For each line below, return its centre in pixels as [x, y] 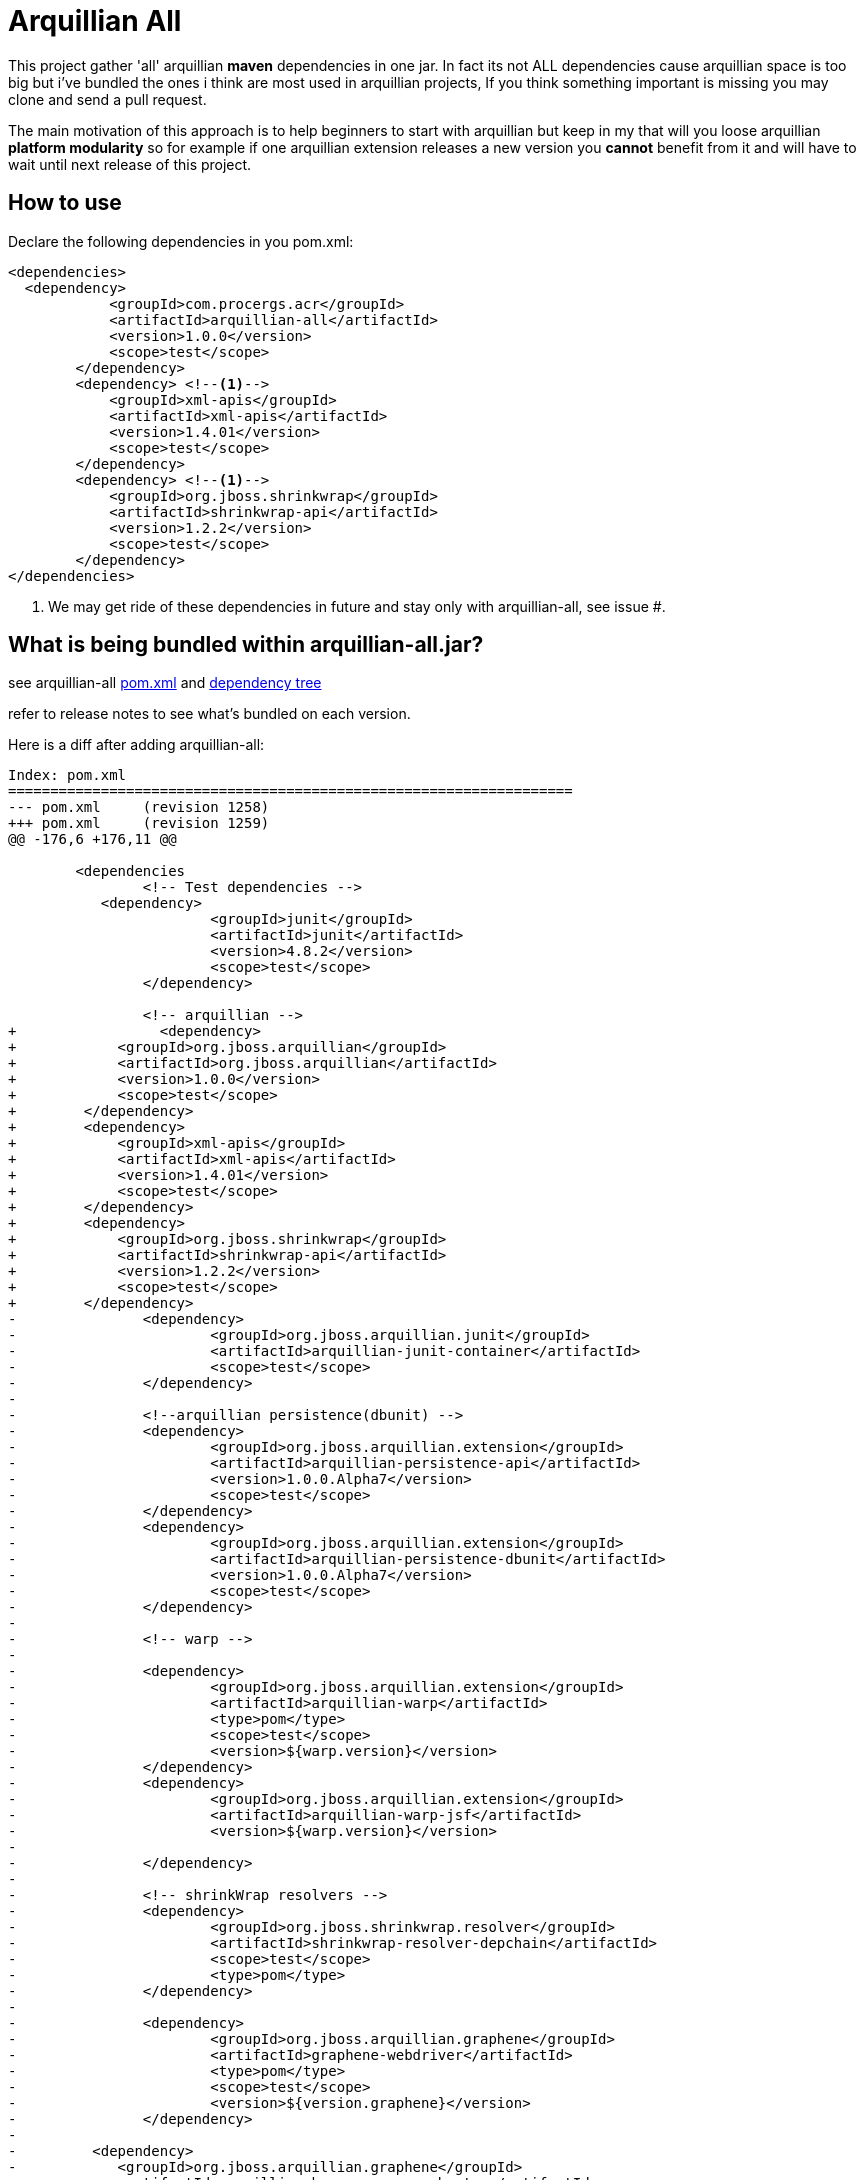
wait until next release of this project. [130, 164]
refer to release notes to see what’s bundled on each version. [209, 714]
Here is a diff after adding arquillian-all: [136, 745]
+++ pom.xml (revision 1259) [139, 823]
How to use [65, 203]
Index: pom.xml [67, 775]
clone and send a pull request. [107, 99]
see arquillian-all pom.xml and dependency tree [165, 683]
